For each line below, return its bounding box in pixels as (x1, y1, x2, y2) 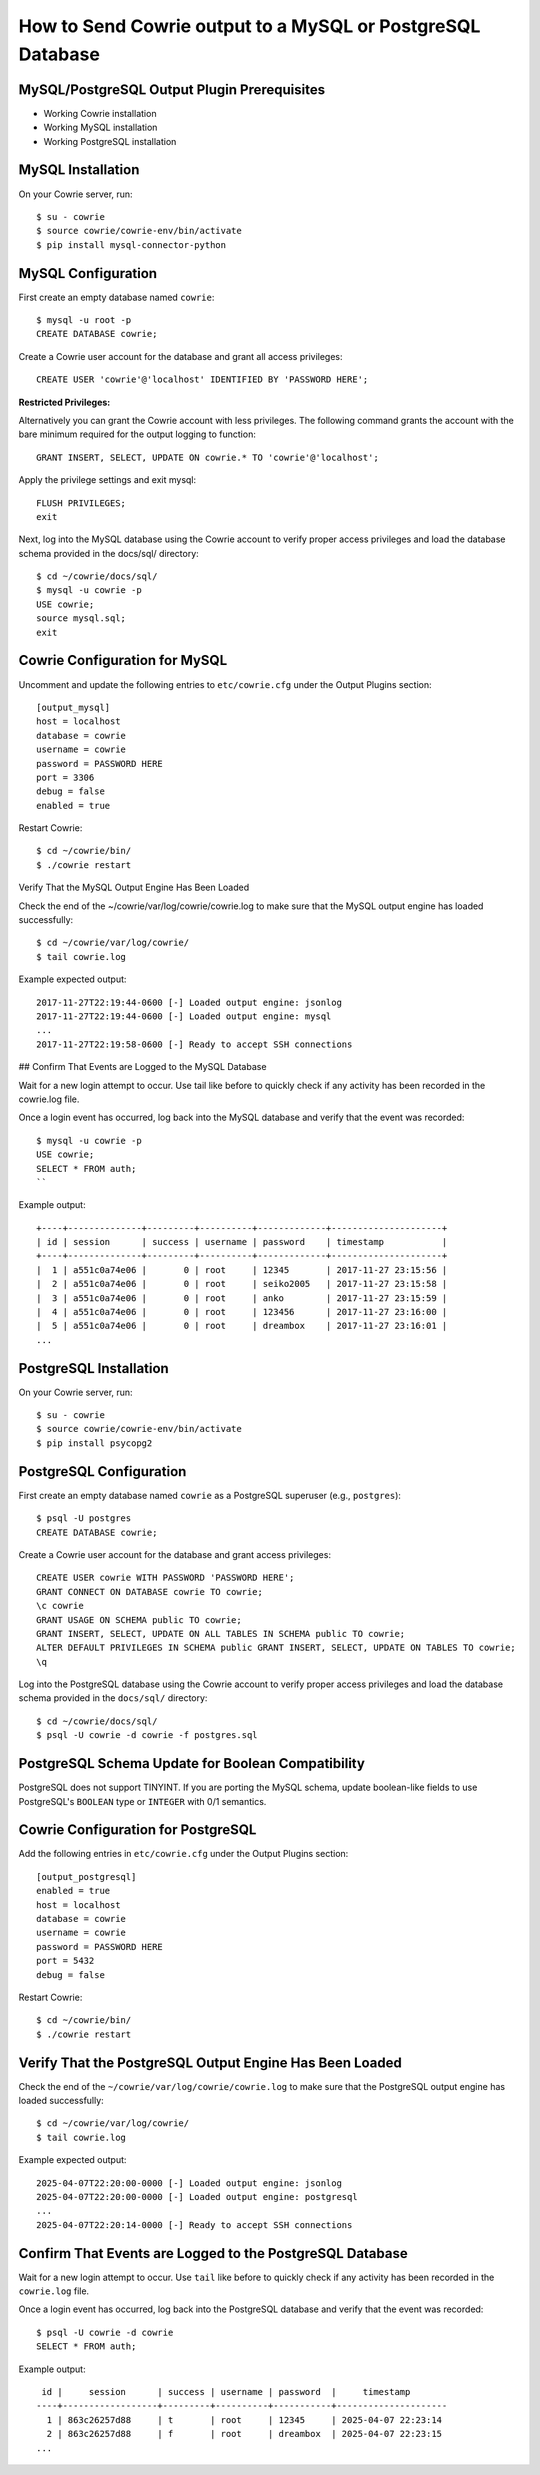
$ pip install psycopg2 (36, 1437, 153, 1449)
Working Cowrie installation (43, 107, 157, 119)
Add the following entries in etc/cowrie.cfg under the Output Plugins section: (18, 1848, 349, 1860)
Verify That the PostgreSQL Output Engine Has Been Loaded (18, 2054, 402, 2071)
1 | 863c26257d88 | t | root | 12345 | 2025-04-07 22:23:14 (46, 2414, 443, 2425)
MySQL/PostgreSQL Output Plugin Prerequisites (18, 81, 326, 98)
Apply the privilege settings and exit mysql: (18, 474, 197, 486)
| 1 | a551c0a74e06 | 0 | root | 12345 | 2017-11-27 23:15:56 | (36, 1264, 448, 1275)
